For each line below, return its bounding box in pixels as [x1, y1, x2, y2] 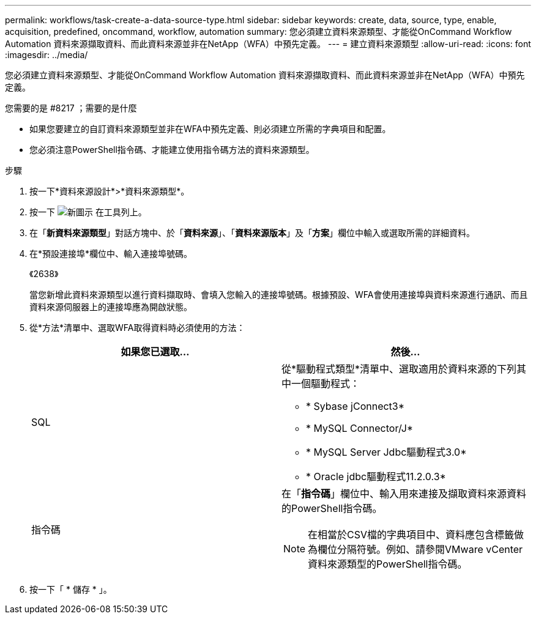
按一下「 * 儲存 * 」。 [29, 584, 112, 595]
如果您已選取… [121, 346, 190, 358]
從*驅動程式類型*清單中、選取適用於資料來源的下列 [281, 363, 517, 375]
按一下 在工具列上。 [29, 207, 147, 217]
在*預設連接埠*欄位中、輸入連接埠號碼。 [29, 248, 193, 259]
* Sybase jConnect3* [306, 400, 405, 412]
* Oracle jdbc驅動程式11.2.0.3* [306, 470, 446, 483]
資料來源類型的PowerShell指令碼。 [308, 558, 467, 570]
